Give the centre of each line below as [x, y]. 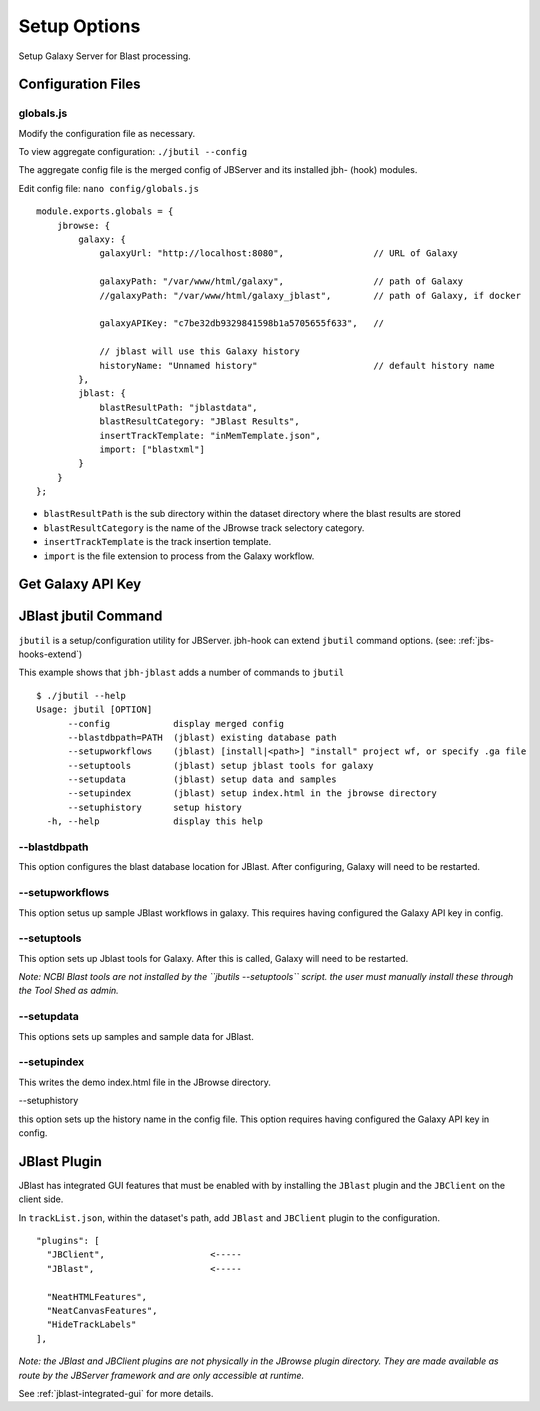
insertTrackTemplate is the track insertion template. [157, 542]
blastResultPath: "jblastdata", [179, 407]
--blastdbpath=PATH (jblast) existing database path [202, 737]
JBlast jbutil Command [90, 616]
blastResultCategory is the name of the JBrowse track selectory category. [204, 527]
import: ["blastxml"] [152, 449]
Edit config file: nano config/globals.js [109, 188]
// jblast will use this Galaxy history [199, 351]
